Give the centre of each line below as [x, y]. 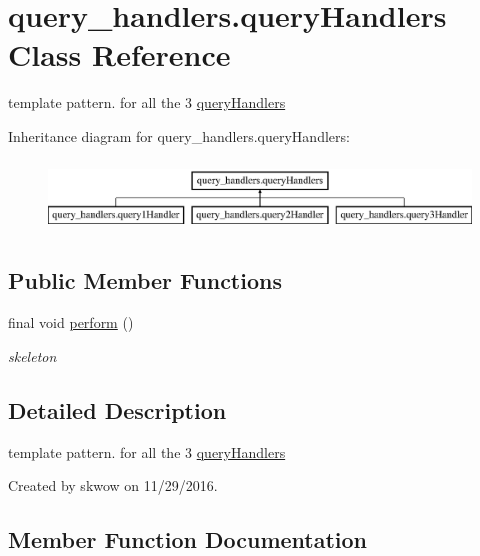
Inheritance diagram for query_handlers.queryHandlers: [179, 135]
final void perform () [71, 322]
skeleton [32, 355]
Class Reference [119, 54]
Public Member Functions [145, 280]
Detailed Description [117, 409]
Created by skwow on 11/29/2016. [113, 485]
